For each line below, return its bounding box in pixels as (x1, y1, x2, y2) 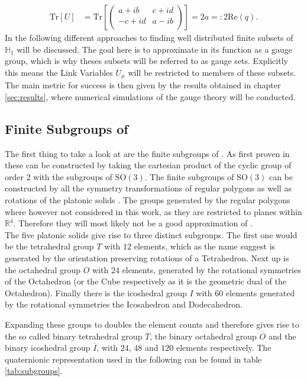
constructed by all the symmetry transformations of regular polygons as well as (5, 182, 292, 194)
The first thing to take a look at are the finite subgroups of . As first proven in (5, 147, 290, 159)
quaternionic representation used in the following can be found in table (5, 353, 262, 365)
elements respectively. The (176, 341, 272, 354)
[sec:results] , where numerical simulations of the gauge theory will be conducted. (5, 90, 296, 103)
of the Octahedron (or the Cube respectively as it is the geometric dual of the (5, 275, 286, 287)
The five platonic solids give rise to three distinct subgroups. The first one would (5, 228, 298, 241)
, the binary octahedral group (150, 329, 257, 342)
